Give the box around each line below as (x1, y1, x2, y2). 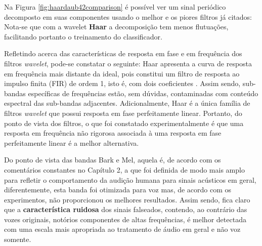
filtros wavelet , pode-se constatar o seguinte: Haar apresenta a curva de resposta (4, 58, 252, 68)
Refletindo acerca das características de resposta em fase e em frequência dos (4, 48, 242, 59)
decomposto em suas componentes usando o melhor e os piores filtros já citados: (4, 11, 252, 22)
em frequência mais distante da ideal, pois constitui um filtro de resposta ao (4, 68, 240, 78)
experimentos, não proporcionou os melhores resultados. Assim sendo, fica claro (4, 194, 250, 204)
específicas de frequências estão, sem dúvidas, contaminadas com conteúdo (28, 88, 258, 98)
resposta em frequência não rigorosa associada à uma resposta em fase (4, 128, 222, 138)
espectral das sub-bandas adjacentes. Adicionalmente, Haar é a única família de (4, 98, 250, 108)
